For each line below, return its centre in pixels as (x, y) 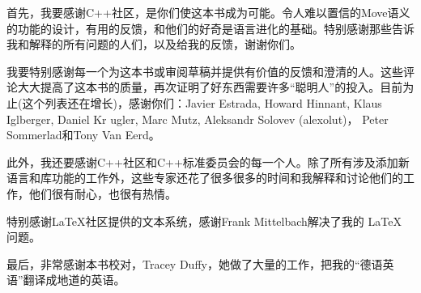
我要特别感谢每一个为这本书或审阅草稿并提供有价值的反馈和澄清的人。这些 (205, 71)
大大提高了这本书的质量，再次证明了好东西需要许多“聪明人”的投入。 (199, 87)
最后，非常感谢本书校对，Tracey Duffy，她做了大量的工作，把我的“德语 (195, 263)
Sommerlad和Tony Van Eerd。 (83, 135)
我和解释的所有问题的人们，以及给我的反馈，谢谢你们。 (154, 44)
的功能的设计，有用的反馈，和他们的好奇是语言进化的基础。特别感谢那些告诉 (210, 28)
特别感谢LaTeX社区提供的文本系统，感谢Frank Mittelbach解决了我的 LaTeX (204, 221)
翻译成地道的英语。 (74, 280)
